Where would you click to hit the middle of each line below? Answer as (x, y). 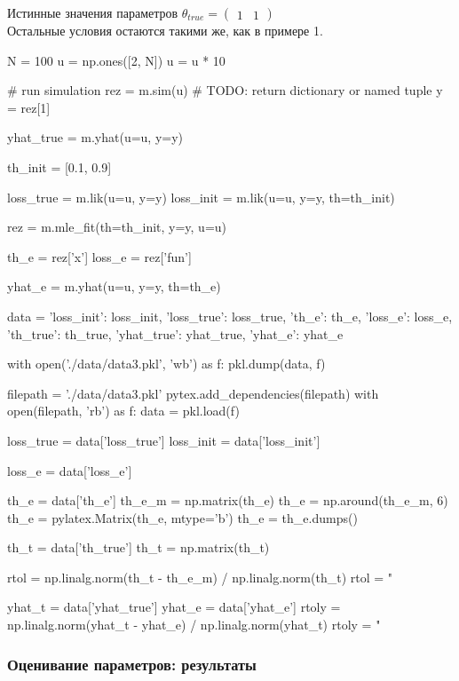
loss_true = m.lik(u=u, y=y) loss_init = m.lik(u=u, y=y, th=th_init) (201, 197)
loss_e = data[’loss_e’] (70, 470)
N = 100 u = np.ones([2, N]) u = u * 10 (116, 60)
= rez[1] (29, 107)
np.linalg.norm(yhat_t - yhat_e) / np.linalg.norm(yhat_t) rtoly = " (194, 625)
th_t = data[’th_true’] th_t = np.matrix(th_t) (138, 547)
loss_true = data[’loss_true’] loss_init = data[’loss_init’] (164, 440)
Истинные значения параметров (93, 12)
